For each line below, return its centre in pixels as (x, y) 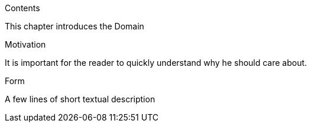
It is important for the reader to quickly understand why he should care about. (156, 63)
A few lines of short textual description (80, 99)
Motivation (25, 44)
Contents (22, 8)
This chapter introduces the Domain (74, 26)
